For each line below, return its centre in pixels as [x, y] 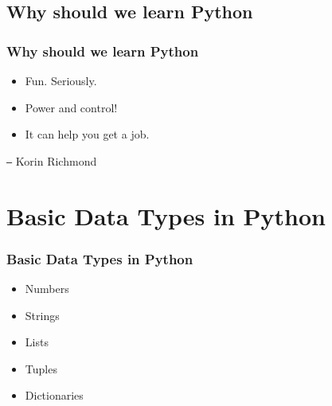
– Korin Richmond [52, 160]
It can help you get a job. [87, 134]
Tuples [41, 368]
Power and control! [71, 107]
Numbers [47, 289]
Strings [42, 315]
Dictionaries [54, 395]
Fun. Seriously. [61, 80]
